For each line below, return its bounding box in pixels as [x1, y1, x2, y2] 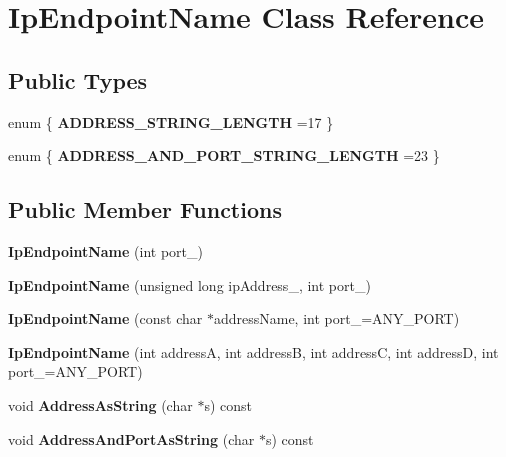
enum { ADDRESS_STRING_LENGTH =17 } [8, 111, 334, 132]
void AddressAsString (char [8, 394, 193, 415]
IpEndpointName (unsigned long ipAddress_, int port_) [8, 274, 371, 295]
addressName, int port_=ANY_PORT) [213, 308, 460, 329]
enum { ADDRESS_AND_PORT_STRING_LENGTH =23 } [8, 145, 440, 166]
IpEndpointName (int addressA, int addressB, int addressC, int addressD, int [8, 341, 499, 362]
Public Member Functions [8, 194, 282, 225]
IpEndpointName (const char [8, 308, 203, 329]
